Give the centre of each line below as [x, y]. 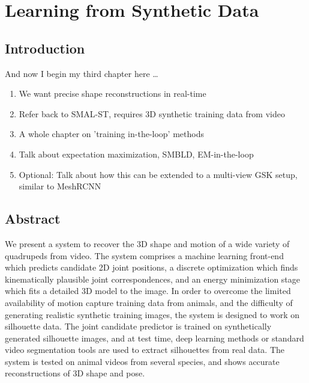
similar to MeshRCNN [60, 186]
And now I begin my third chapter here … [82, 73]
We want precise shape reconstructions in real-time [112, 93]
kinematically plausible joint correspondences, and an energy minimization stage [152, 279]
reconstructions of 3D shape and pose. [75, 373]
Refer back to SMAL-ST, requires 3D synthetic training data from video [152, 113]
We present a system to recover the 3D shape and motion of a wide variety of [147, 243]
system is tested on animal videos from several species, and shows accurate [142, 361]
